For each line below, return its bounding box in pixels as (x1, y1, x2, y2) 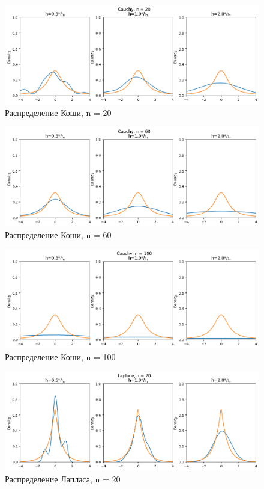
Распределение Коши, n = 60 (5, 228, 112, 241)
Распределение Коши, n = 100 (5, 350, 116, 363)
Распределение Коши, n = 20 (5, 106, 112, 118)
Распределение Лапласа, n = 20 (5, 472, 121, 485)
